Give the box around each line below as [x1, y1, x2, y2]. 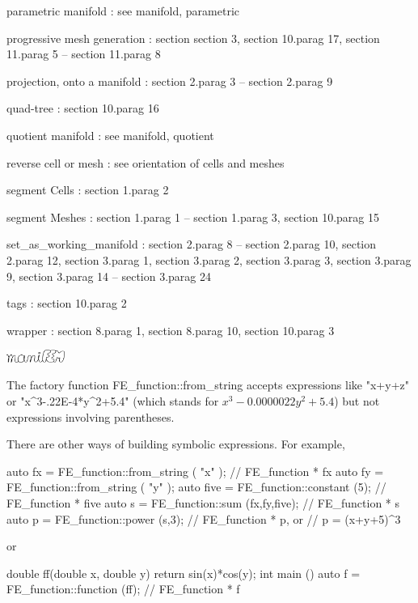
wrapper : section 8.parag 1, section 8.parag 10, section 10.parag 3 [6, 321, 335, 338]
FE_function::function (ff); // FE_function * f [6, 580, 240, 597]
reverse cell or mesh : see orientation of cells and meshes [6, 154, 285, 171]
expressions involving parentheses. [6, 408, 175, 425]
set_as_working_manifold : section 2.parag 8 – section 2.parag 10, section [6, 236, 377, 253]
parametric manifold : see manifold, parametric [6, 2, 240, 19]
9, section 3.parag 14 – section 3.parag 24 [6, 267, 211, 284]
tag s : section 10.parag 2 [6, 295, 127, 312]
